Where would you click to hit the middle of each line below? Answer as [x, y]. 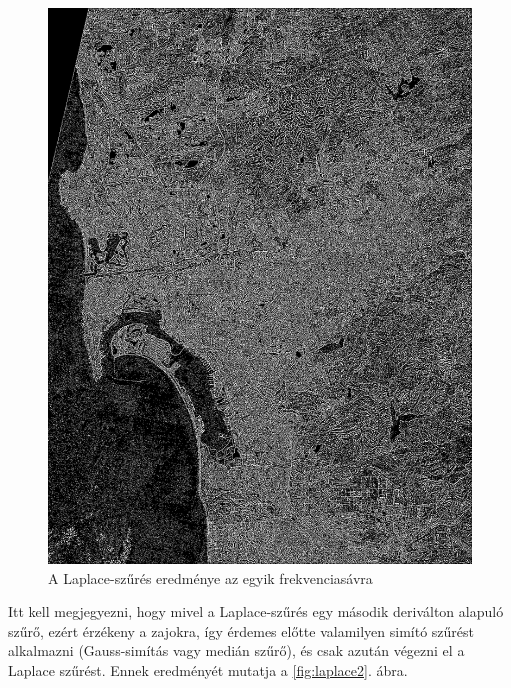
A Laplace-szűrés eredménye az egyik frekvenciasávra [210, 577]
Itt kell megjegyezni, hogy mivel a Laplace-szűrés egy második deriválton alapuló [256, 611]
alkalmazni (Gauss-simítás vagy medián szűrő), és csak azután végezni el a [236, 650]
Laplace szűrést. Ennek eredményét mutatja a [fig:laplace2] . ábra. [208, 669]
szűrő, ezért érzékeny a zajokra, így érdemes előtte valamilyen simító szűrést [241, 630]
